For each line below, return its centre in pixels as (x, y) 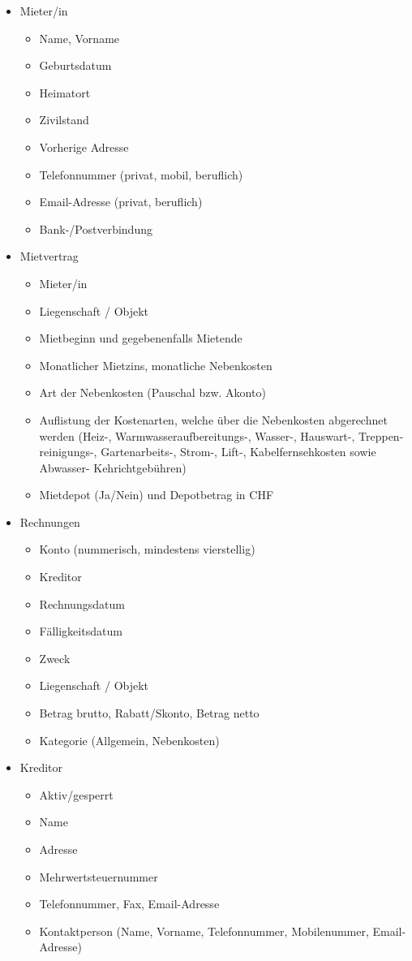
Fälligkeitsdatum (81, 631)
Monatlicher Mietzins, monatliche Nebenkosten (156, 365)
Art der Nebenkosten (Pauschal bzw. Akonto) (152, 392)
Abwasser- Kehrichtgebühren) (113, 467)
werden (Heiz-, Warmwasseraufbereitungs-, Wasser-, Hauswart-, (197, 435)
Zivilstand (64, 120)
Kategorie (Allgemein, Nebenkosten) (129, 740)
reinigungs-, (68, 452)
